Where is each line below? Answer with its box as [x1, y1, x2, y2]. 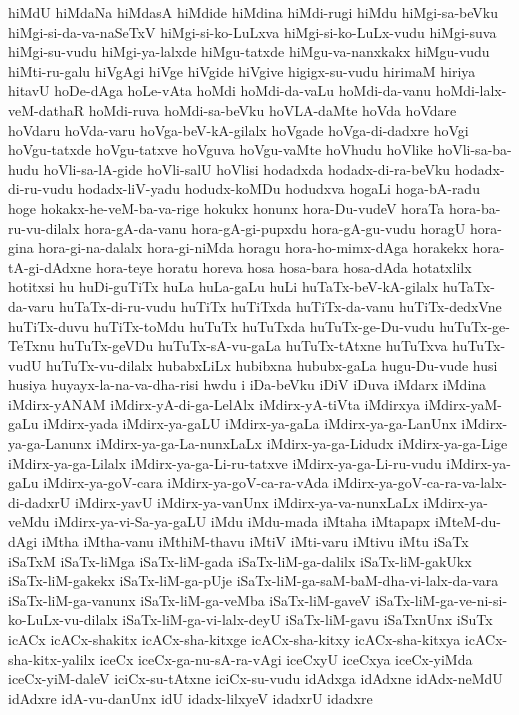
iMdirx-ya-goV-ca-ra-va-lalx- [333, 472, 507, 493]
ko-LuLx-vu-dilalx [8, 609, 118, 630]
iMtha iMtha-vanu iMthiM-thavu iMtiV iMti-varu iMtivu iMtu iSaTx [41, 531, 469, 552]
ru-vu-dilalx [8, 217, 80, 238]
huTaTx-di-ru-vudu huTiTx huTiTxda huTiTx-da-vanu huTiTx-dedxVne [58, 295, 502, 316]
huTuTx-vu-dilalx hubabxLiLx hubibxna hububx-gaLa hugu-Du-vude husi [46, 354, 498, 375]
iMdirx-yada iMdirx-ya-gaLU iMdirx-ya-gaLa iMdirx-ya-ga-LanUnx [43, 413, 457, 434]
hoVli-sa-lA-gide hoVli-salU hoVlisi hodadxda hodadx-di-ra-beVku [43, 158, 451, 179]
